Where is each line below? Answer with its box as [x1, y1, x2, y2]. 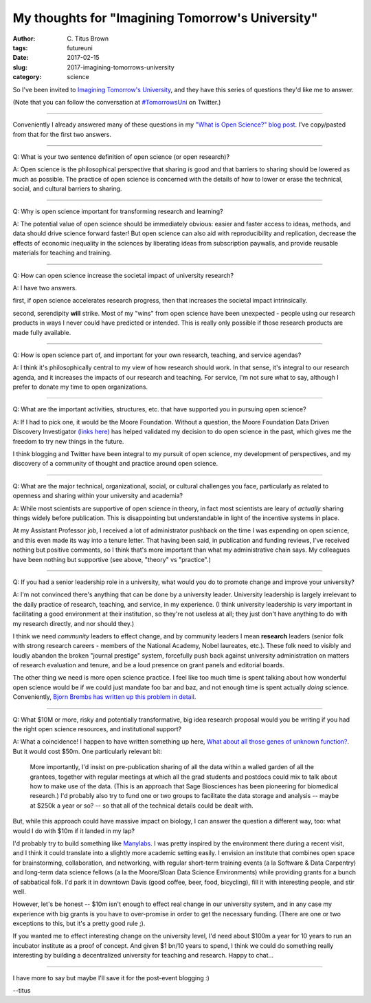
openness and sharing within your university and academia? [12, 492, 183, 500]
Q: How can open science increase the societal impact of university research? [12, 271, 234, 279]
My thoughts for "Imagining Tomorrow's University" [12, 10, 318, 25]
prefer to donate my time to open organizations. [12, 382, 148, 391]
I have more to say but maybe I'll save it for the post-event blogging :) [12, 973, 210, 982]
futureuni [67, 43, 93, 52]
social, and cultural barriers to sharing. [12, 184, 122, 193]
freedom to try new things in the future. [12, 437, 124, 445]
